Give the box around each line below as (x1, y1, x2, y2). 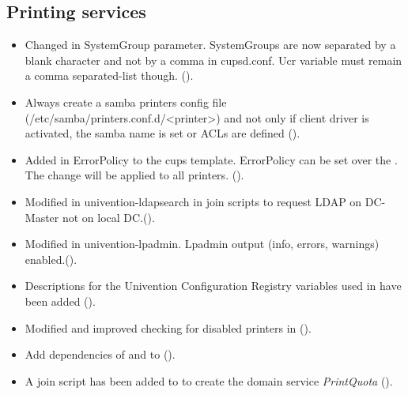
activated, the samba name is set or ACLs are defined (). (25, 125, 300, 141)
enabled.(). (25, 250, 77, 267)
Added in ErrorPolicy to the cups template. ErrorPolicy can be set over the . (25, 151, 398, 167)
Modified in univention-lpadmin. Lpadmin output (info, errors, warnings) (25, 235, 380, 252)
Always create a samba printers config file (25, 93, 227, 110)
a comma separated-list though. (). (25, 67, 194, 84)
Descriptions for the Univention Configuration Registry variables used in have (25, 277, 402, 294)
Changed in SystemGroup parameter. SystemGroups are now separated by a (25, 36, 396, 53)
